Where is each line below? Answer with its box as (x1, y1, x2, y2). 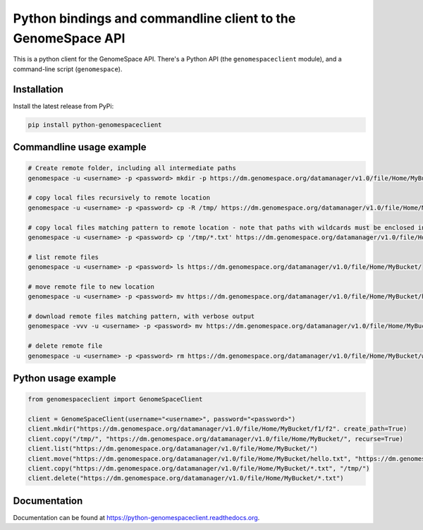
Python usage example (13, 373, 116, 385)
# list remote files (27, 253, 99, 261)
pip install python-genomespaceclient (27, 121, 162, 128)
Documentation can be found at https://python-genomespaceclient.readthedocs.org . (13, 513, 260, 522)
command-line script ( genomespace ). (13, 64, 123, 73)
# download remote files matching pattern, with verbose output (27, 313, 255, 320)
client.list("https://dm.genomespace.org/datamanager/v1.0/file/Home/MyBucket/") (27, 445, 319, 453)
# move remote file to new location (27, 282, 155, 291)
